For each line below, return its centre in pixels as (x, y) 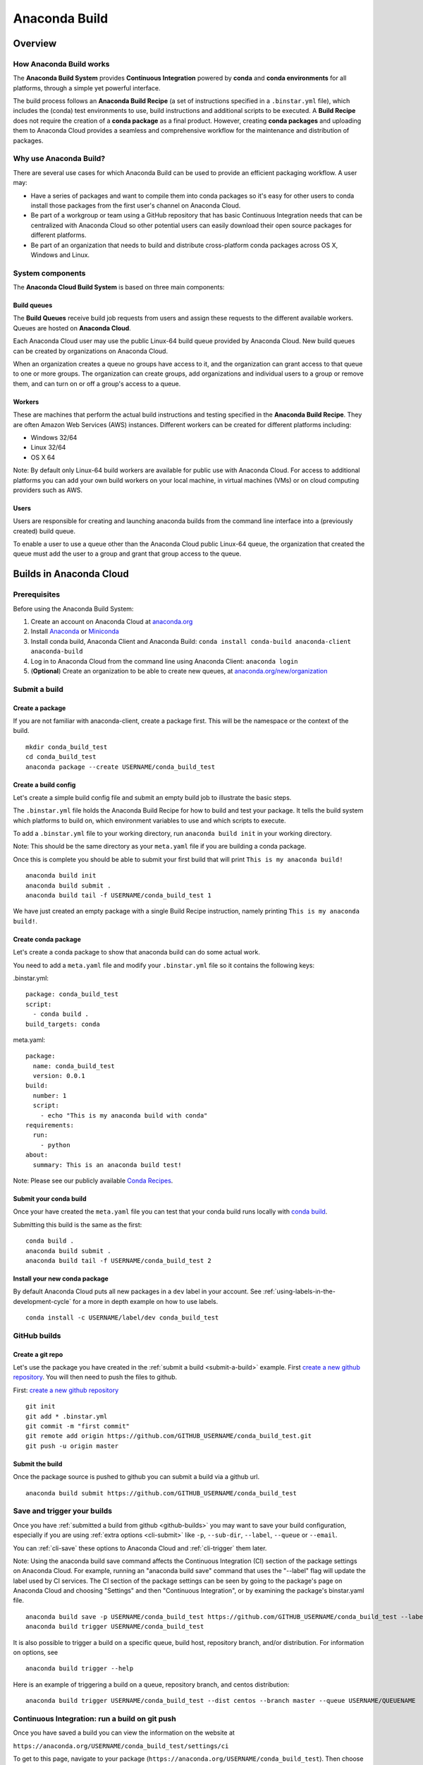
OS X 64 (43, 457)
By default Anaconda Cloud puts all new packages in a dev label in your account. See (137, 1291)
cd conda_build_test (61, 757)
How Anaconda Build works (61, 64)
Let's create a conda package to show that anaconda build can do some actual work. (136, 952)
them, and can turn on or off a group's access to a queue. (97, 383)
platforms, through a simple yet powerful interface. (87, 88)
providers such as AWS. (48, 490)
